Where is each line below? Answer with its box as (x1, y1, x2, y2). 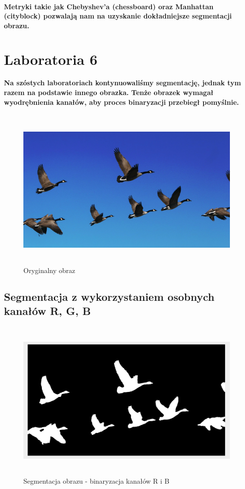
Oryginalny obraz (23, 265, 75, 275)
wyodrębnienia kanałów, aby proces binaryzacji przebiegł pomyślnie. (4, 97, 239, 107)
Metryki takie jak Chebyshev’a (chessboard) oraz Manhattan (4, 1, 214, 11)
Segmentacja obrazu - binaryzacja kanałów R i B (23, 475, 170, 486)
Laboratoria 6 (4, 49, 98, 69)
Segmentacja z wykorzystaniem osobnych (4, 289, 215, 304)
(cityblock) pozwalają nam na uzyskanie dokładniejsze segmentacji (4, 11, 232, 21)
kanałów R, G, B (4, 303, 91, 318)
